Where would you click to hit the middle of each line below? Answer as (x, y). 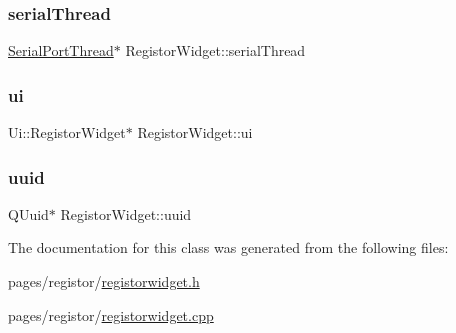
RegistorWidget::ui (195, 132)
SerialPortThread (61, 50)
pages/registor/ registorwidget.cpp (111, 314)
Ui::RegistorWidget (67, 132)
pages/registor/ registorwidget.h (104, 281)
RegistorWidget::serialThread (215, 50)
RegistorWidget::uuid (126, 213)
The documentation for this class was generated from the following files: (228, 247)
